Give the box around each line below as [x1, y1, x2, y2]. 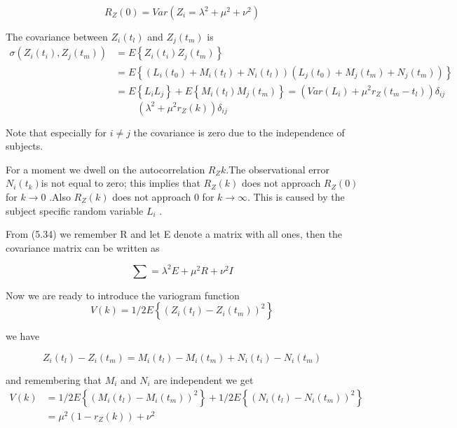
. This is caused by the [247, 189, 345, 204]
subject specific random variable [6, 203, 144, 217]
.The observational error [226, 162, 329, 176]
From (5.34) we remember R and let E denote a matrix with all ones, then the [6, 227, 342, 241]
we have [6, 329, 40, 343]
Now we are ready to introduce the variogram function [6, 287, 240, 302]
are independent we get [154, 372, 254, 387]
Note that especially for [6, 124, 107, 139]
